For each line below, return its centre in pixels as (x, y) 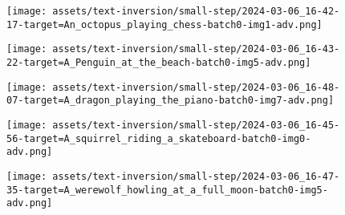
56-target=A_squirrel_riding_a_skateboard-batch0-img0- (159, 138)
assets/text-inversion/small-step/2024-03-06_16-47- (196, 176)
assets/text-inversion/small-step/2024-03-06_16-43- (196, 49)
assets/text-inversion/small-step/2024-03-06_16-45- (196, 125)
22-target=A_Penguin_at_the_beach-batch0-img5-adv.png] (159, 62)
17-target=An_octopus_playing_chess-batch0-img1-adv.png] (164, 24)
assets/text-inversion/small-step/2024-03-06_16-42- (196, 11)
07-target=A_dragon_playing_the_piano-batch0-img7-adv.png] (170, 101)
